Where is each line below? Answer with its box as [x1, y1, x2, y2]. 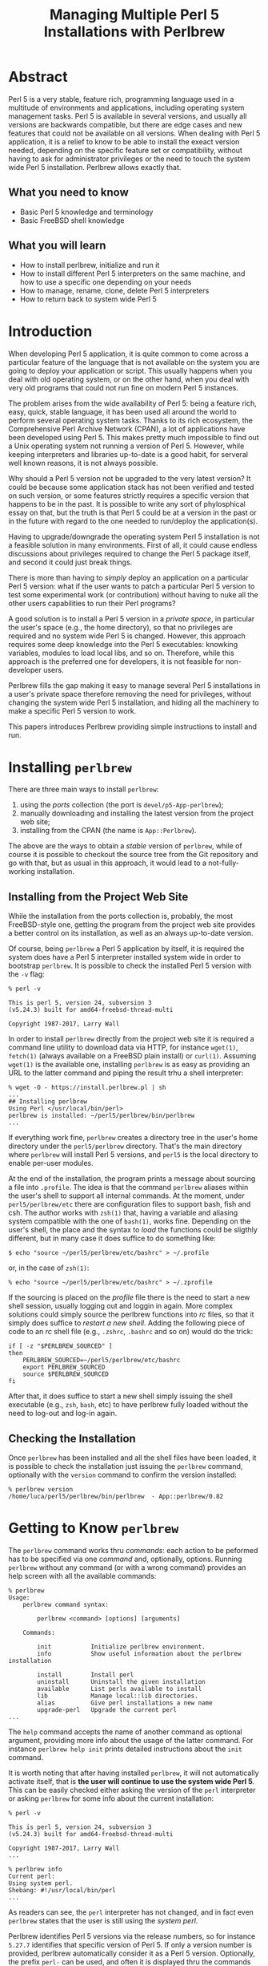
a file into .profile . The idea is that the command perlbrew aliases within [8, 1183, 249, 1192]
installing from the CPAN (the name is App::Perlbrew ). [19, 826, 197, 835]
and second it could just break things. [8, 557, 133, 567]
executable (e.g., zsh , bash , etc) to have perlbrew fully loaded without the [8, 1400, 249, 1410]
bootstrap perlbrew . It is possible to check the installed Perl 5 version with [8, 961, 252, 971]
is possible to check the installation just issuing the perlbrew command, [8, 1462, 243, 1471]
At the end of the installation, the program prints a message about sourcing [8, 1174, 256, 1183]
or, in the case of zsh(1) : [8, 1263, 90, 1272]
